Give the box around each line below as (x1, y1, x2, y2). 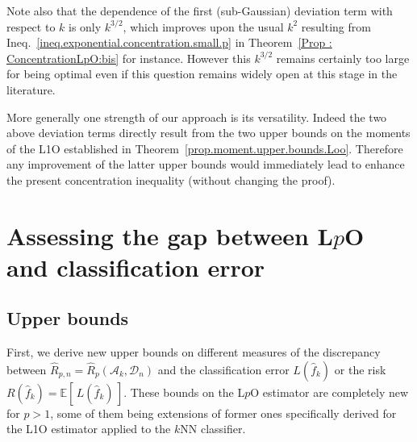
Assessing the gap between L (6, 219, 333, 252)
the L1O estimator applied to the (6, 420, 171, 437)
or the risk (334, 361, 386, 377)
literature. (6, 81, 56, 98)
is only (69, 18, 102, 35)
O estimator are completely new (250, 383, 409, 400)
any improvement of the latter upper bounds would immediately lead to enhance (6, 156, 405, 173)
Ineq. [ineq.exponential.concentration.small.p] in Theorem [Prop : (6, 34, 332, 51)
